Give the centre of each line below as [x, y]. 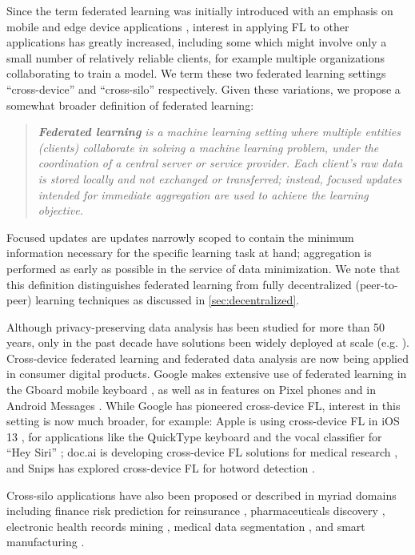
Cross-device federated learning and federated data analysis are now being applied [207, 358]
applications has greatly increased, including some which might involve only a [197, 42]
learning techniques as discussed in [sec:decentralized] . [168, 300]
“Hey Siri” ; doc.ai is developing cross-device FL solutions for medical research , [202, 452]
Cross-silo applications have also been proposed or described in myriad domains [202, 495]
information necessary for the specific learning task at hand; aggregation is [189, 253]
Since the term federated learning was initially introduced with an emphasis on [200, 10]
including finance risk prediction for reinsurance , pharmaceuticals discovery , [196, 511]
